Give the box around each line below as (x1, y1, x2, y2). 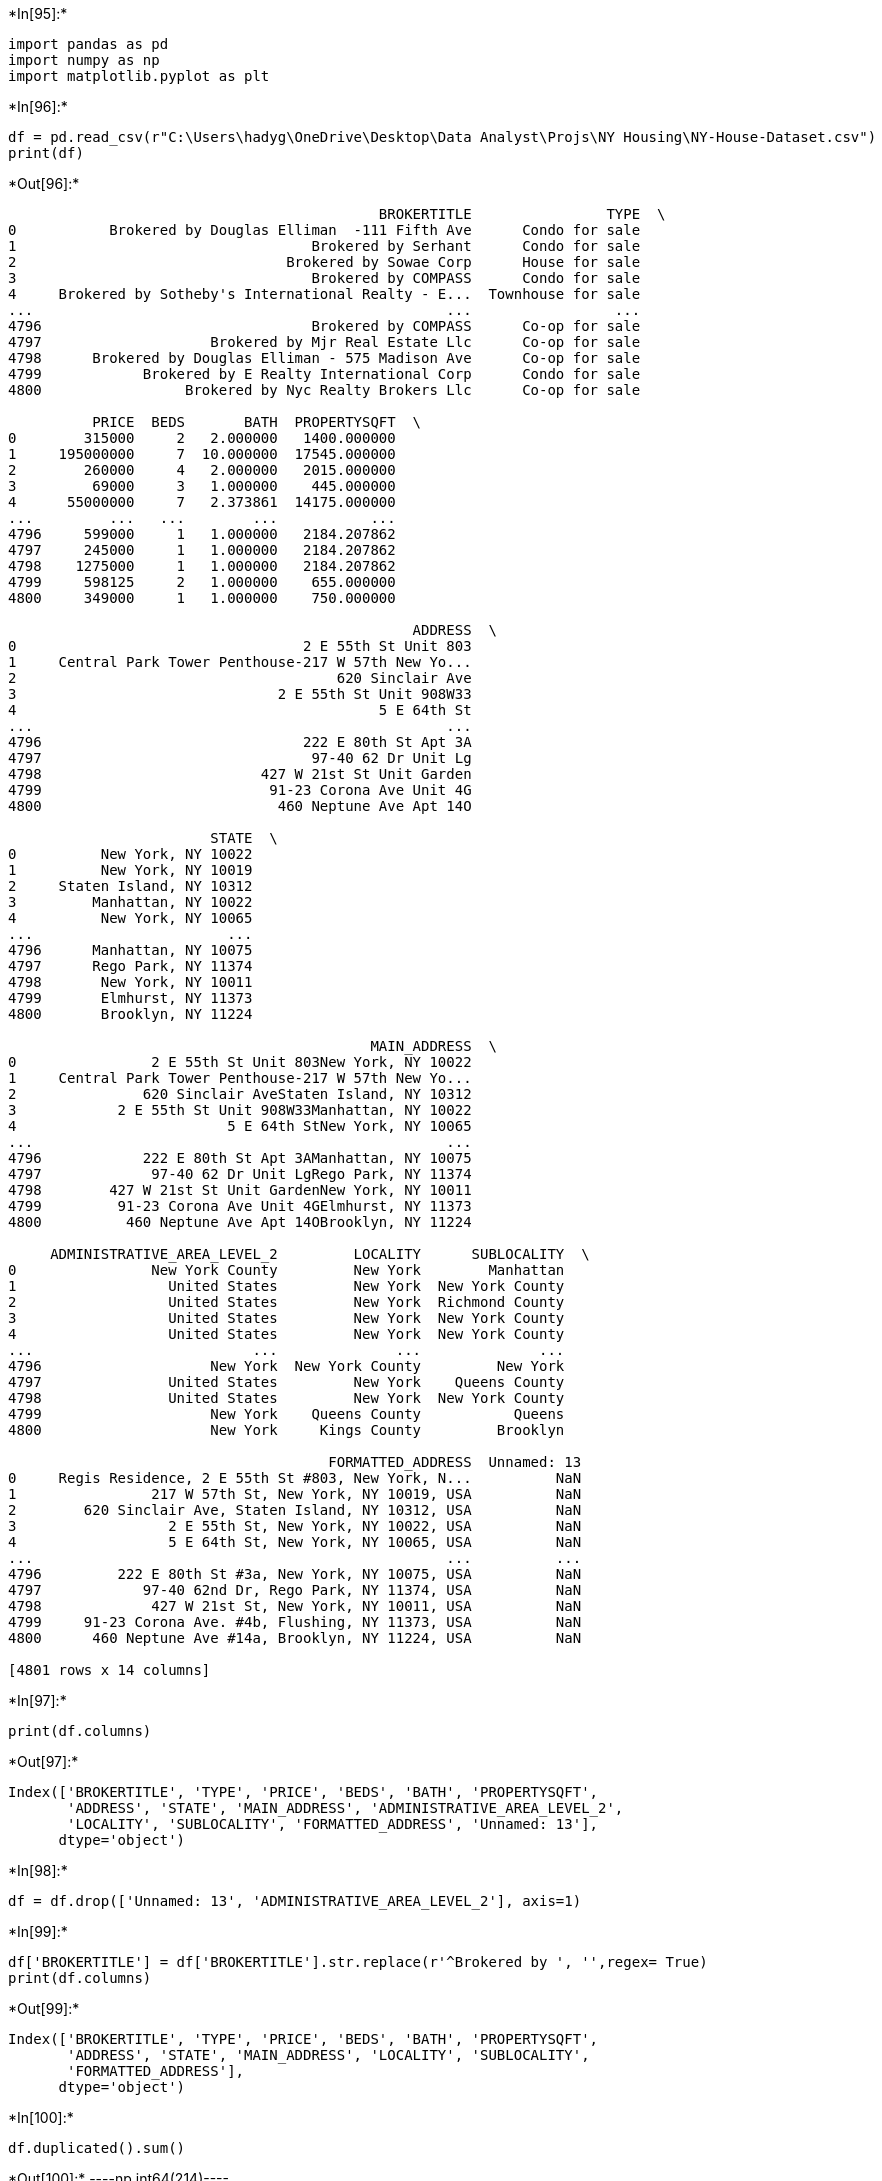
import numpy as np (8, 52, 160, 68)
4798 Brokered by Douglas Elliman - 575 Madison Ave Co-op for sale (8, 350, 641, 366)
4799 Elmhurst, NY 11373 (8, 990, 253, 1006)
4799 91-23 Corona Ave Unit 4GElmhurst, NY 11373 (8, 1198, 472, 1214)
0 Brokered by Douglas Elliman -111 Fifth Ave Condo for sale (8, 222, 641, 238)
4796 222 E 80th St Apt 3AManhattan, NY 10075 (8, 1150, 472, 1166)
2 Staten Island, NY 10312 (8, 878, 253, 894)
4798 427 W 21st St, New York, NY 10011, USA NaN (8, 1598, 582, 1614)
